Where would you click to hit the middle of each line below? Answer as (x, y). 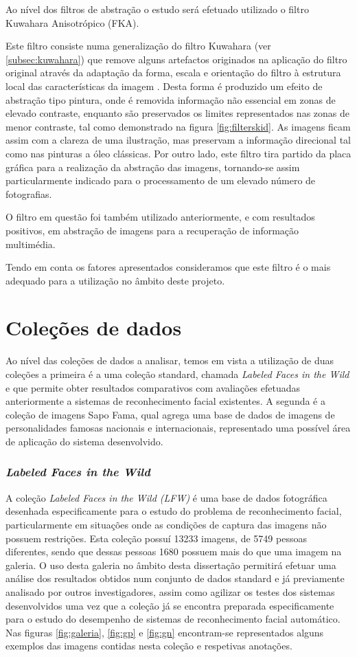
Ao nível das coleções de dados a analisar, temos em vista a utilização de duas (170, 360)
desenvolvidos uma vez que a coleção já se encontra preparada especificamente (170, 605)
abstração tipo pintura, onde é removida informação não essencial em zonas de (171, 99)
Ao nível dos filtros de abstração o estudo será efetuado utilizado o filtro (157, 9)
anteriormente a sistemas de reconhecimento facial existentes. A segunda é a (165, 401)
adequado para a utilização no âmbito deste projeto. (115, 280)
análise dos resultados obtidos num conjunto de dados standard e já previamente (175, 578)
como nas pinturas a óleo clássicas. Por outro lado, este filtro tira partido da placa (178, 153)
